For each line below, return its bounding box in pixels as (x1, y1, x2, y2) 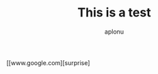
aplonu (104, 27, 124, 36)
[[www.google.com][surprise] (6, 58, 90, 66)
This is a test (77, 5, 151, 21)
